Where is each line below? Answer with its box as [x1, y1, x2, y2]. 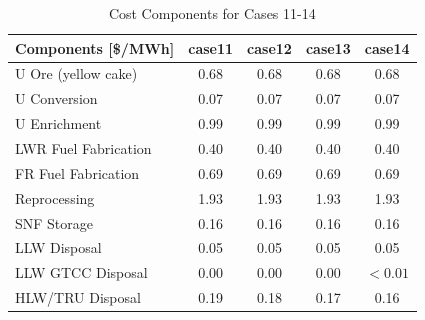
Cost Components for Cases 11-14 [108, 3, 316, 23]
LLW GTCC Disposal [15, 262, 148, 283]
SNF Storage [15, 212, 94, 233]
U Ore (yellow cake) [15, 63, 138, 84]
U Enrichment [15, 113, 102, 134]
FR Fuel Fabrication [15, 162, 140, 183]
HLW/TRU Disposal [15, 287, 141, 308]
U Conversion [15, 88, 98, 109]
